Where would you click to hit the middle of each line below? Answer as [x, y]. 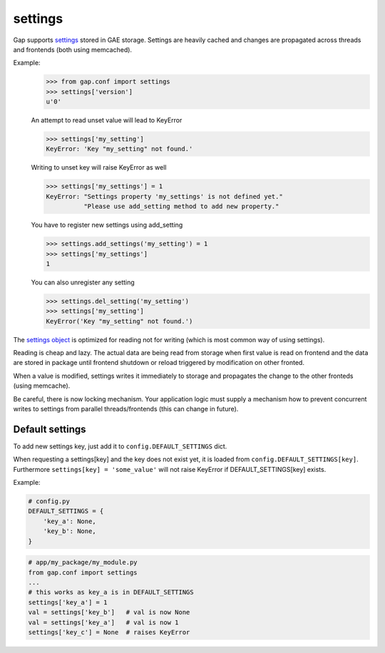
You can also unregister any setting [83, 282]
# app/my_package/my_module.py [83, 562]
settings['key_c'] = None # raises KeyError [109, 632]
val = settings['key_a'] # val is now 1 [103, 622]
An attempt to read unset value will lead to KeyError [107, 120]
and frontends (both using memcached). [72, 49]
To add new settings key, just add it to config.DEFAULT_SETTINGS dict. [120, 446]
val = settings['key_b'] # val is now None [109, 612]
